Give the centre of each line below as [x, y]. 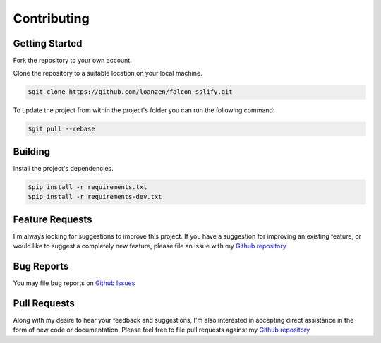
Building [32, 151]
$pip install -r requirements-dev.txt [95, 197]
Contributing [51, 18]
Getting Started [48, 43]
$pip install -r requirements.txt [87, 187]
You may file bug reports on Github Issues [74, 283]
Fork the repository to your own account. [72, 61]
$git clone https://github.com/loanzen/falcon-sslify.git [130, 92]
